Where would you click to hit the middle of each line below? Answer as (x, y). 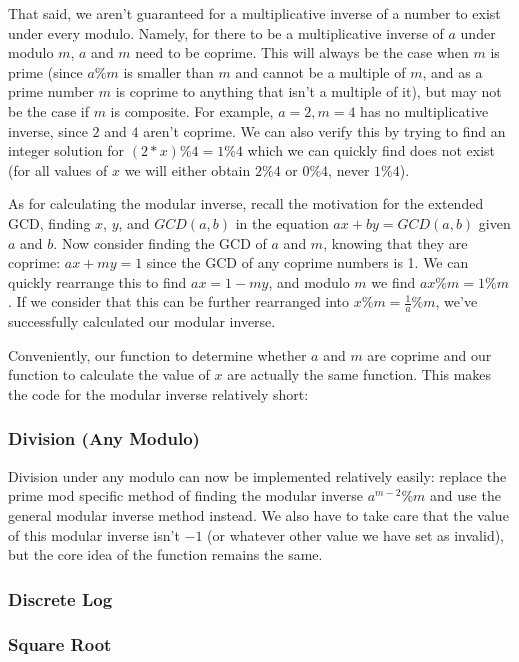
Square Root (60, 644)
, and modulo (309, 281)
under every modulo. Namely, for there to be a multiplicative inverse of (226, 32)
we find (393, 281)
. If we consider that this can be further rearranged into (179, 301)
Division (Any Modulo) (104, 438)
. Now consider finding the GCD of (160, 242)
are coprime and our (429, 354)
